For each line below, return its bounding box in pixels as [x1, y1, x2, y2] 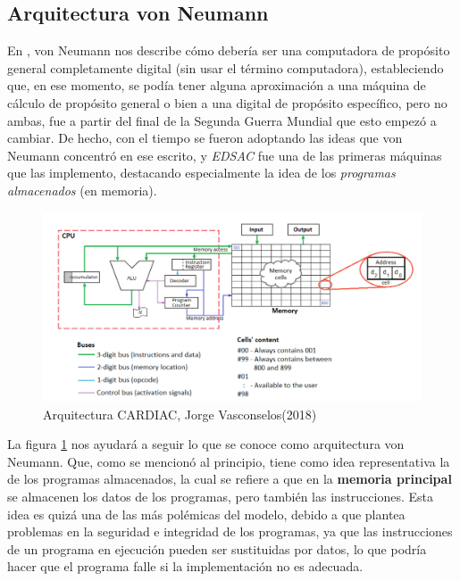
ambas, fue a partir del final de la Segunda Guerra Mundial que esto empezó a [7, 111, 437, 129]
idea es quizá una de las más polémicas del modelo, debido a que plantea [7, 504, 406, 523]
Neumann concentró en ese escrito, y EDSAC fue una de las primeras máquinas [7, 145, 442, 164]
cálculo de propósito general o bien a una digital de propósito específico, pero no [7, 93, 447, 112]
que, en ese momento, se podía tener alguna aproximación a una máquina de [7, 76, 426, 95]
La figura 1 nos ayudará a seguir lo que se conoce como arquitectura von [7, 435, 405, 453]
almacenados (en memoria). [7, 180, 157, 199]
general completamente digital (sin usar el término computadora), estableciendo [7, 58, 444, 77]
